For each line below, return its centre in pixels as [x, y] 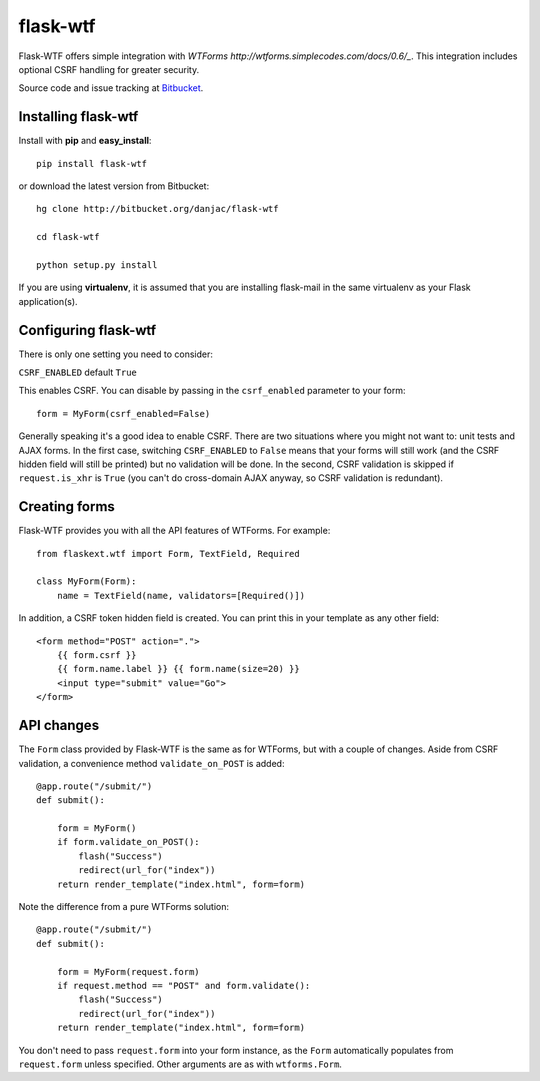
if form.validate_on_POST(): [128, 842]
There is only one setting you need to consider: [116, 354]
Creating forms [66, 506]
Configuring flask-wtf [87, 330]
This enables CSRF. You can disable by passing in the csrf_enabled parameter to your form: [212, 391]
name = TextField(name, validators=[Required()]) [180, 595]
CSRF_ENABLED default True [77, 372]
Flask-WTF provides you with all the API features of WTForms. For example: [174, 531]
